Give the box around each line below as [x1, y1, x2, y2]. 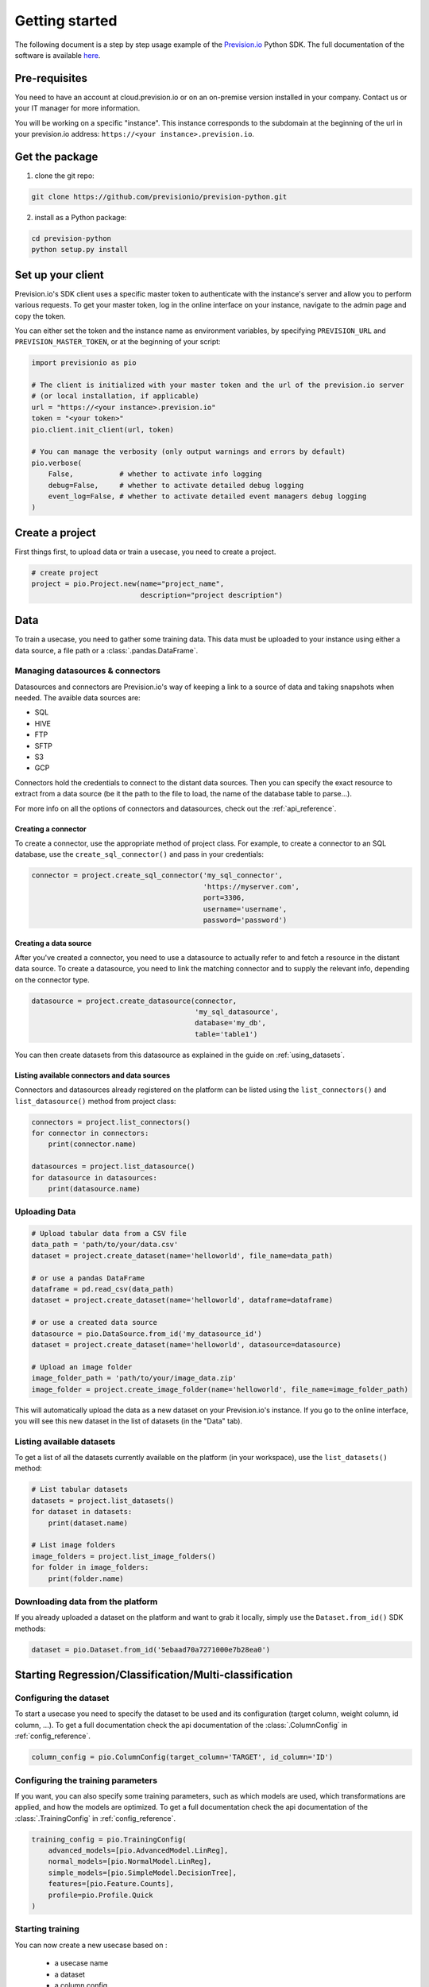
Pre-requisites [14, 72, 87, 85]
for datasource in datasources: [31, 1173, 158, 1182]
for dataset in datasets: [31, 1507, 133, 1516]
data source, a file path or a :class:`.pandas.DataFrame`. [14, 645, 199, 655]
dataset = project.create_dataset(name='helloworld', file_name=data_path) [31, 1251, 334, 1260]
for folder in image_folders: [31, 1563, 149, 1572]
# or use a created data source [31, 1318, 158, 1327]
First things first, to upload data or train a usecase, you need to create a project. [14, 547, 276, 556]
